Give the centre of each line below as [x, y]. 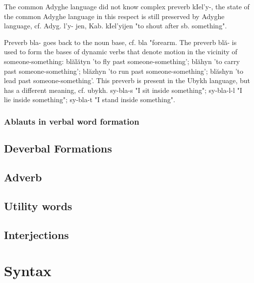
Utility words [38, 206]
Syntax [28, 271]
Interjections [36, 234]
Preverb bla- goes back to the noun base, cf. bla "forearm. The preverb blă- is [120, 42]
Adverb [23, 177]
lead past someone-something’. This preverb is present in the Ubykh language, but [127, 80]
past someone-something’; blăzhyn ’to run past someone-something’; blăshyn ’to [124, 71]
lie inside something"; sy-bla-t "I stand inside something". [90, 99]
